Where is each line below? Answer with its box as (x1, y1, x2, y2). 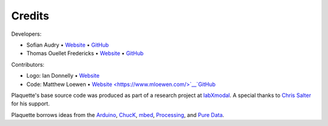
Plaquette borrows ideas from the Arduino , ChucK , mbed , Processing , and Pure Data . (11, 111, 225, 118)
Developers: (11, 30, 42, 38)
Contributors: (11, 61, 45, 68)
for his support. (11, 100, 50, 107)
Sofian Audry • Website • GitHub (26, 41, 109, 48)
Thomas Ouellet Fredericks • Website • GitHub (26, 50, 144, 57)
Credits (11, 9, 50, 22)
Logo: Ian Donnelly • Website (26, 72, 100, 79)
